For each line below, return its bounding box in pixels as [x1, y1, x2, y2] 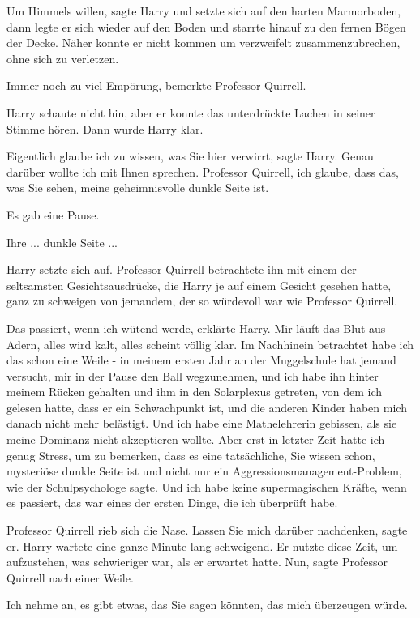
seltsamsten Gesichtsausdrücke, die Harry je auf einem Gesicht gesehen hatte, [6, 276, 392, 293]
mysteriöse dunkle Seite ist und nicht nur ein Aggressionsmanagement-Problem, [6, 462, 402, 479]
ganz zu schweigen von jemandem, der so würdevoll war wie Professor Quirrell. [6, 292, 398, 309]
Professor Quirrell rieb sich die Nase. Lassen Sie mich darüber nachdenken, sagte [6, 522, 408, 539]
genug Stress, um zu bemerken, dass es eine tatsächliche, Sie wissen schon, [6, 446, 375, 463]
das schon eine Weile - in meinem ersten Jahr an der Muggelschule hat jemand [6, 352, 396, 369]
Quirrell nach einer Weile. [6, 569, 134, 586]
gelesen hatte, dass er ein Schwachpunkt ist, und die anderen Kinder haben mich [6, 399, 407, 416]
